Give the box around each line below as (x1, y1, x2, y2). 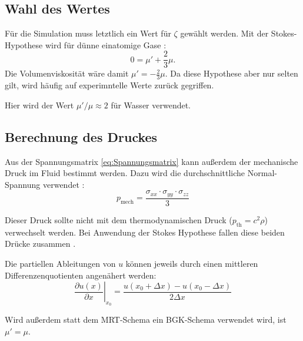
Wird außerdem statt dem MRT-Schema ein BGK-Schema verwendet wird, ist (5, 313, 287, 326)
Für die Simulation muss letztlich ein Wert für (5, 27, 171, 39)
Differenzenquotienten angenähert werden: (5, 269, 157, 281)
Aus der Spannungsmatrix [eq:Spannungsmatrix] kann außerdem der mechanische (5, 155, 298, 167)
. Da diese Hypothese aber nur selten (165, 67, 298, 80)
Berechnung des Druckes (5, 127, 158, 145)
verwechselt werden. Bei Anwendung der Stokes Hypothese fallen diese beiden (5, 226, 285, 238)
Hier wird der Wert (5, 98, 74, 111)
